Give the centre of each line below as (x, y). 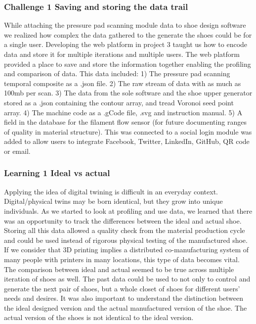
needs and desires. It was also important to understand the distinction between (124, 298)
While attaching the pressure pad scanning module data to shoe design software (125, 25)
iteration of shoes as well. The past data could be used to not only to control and (127, 279)
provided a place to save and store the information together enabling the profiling (128, 64)
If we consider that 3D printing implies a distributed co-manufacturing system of (127, 250)
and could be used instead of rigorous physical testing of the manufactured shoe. (126, 240)
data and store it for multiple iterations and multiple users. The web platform (122, 54)
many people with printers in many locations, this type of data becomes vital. (122, 259)
